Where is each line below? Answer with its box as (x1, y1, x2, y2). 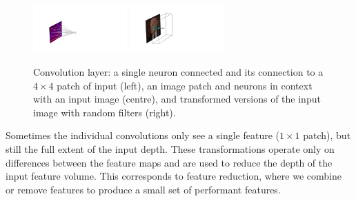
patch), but (303, 128, 351, 142)
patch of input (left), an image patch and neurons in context (57, 78, 313, 92)
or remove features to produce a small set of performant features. (6, 182, 281, 196)
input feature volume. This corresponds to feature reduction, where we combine (6, 169, 342, 183)
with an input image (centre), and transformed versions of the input (33, 92, 321, 106)
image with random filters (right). (33, 105, 176, 119)
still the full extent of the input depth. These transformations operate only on (6, 142, 335, 156)
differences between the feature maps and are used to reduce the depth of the (6, 155, 333, 169)
